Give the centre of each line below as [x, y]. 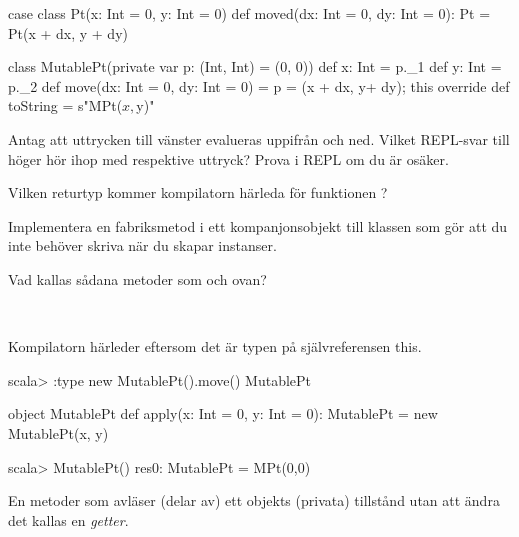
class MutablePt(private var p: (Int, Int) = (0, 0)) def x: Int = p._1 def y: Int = [255, 66]
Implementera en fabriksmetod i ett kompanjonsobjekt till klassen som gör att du [258, 225]
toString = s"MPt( [65, 105]
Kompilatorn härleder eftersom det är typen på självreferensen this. [215, 346]
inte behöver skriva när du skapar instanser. [142, 245]
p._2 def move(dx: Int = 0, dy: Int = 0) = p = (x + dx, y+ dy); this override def [259, 85]
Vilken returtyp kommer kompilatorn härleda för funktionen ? [198, 192]
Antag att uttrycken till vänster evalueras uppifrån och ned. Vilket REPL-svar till [259, 138]
